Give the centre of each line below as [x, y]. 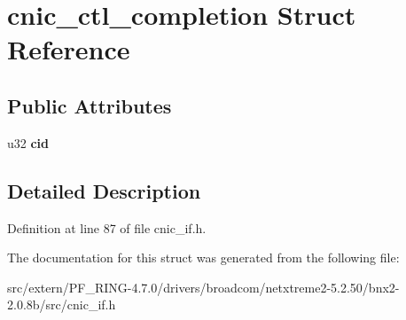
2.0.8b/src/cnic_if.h [62, 304]
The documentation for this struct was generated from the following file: [203, 258]
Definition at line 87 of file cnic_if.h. [107, 227]
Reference [69, 49]
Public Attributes [90, 105]
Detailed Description [104, 190]
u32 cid [28, 142]
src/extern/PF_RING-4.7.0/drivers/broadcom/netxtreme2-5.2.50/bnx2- [203, 287]
